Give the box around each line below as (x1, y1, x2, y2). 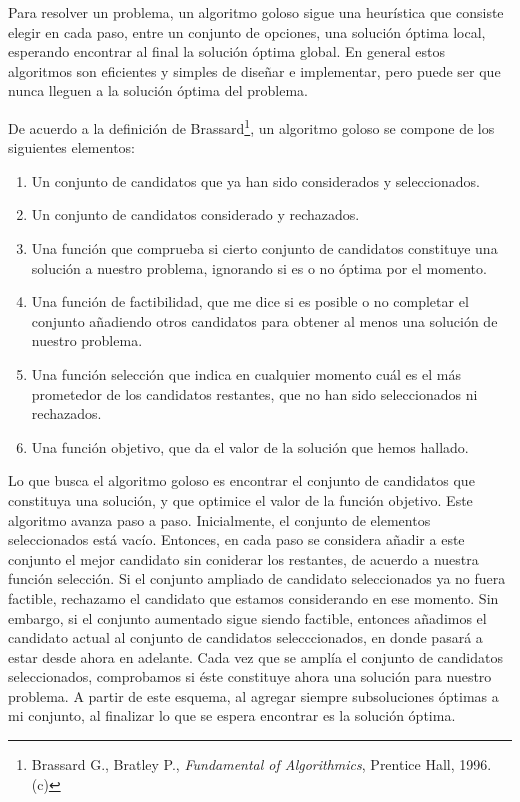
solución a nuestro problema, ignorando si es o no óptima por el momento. (31, 257, 487, 278)
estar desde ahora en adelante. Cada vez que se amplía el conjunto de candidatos (8, 646, 504, 667)
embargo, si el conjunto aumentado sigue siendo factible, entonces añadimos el (8, 607, 487, 628)
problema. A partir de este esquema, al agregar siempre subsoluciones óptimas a (8, 685, 499, 706)
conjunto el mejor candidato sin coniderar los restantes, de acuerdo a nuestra (8, 548, 479, 569)
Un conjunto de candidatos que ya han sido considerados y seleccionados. (31, 170, 480, 191)
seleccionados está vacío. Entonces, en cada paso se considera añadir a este (8, 529, 465, 550)
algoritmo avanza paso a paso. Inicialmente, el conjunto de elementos (8, 509, 431, 530)
